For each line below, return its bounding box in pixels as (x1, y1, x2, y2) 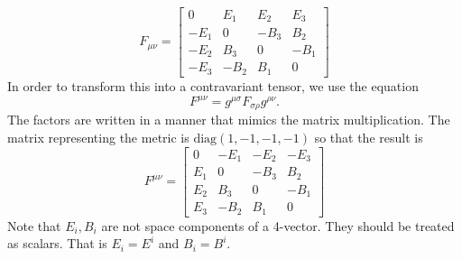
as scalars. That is (7, 234, 107, 253)
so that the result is (314, 128, 423, 147)
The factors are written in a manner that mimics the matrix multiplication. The (7, 110, 450, 129)
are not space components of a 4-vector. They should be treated (101, 216, 455, 235)
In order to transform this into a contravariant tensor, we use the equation (7, 76, 419, 95)
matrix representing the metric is (7, 128, 189, 147)
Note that (7, 216, 61, 235)
